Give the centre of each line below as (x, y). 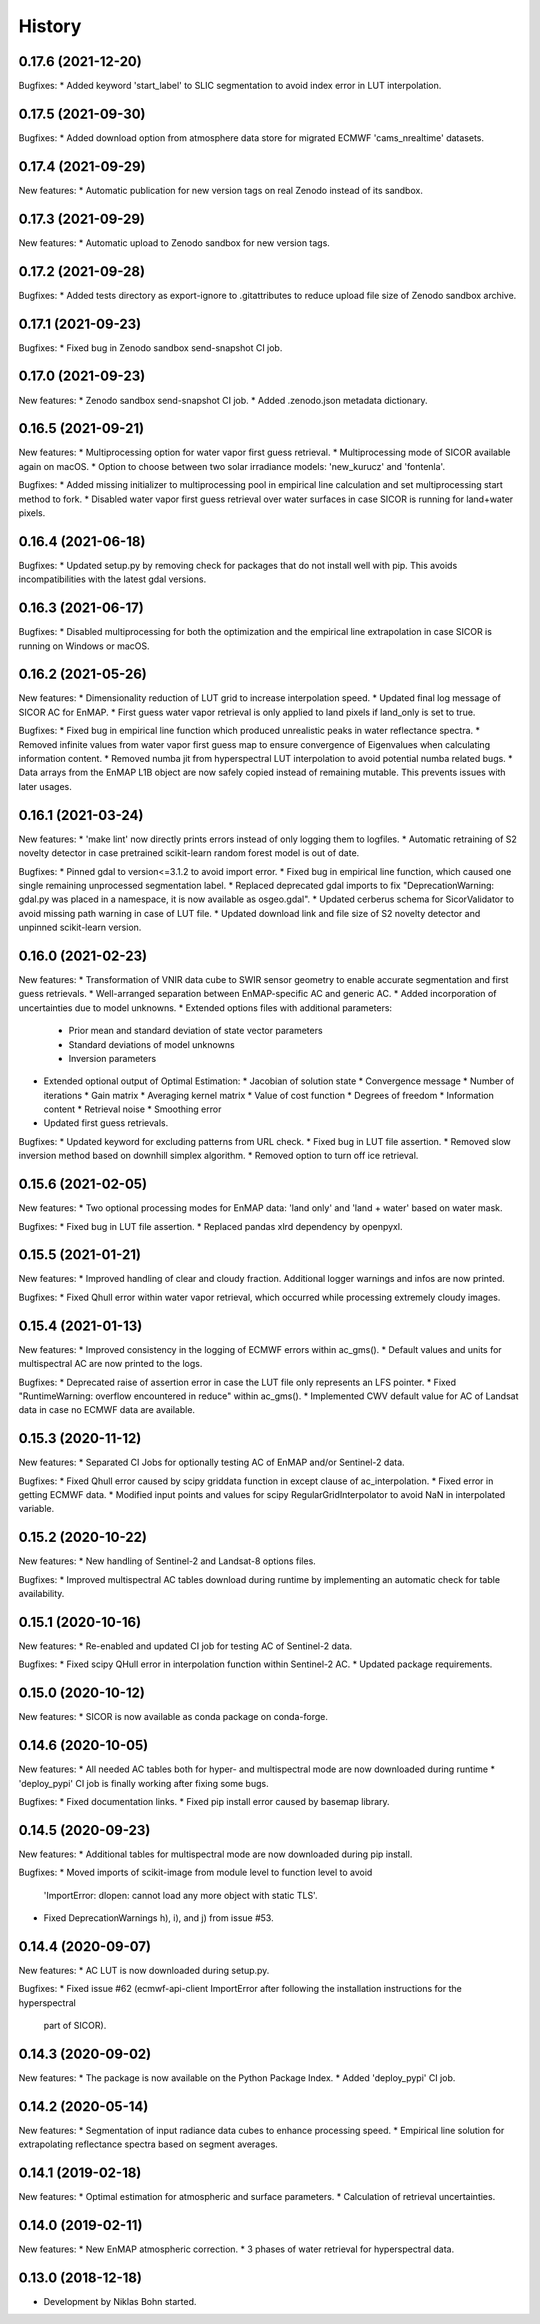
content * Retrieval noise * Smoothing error (132, 1109)
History (50, 26)
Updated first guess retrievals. (106, 1123)
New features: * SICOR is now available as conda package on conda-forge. (173, 1717)
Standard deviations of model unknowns (151, 1044)
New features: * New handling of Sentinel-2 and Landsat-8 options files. (167, 1561)
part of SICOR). (75, 2026)
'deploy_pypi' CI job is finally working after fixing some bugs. (143, 1783)
